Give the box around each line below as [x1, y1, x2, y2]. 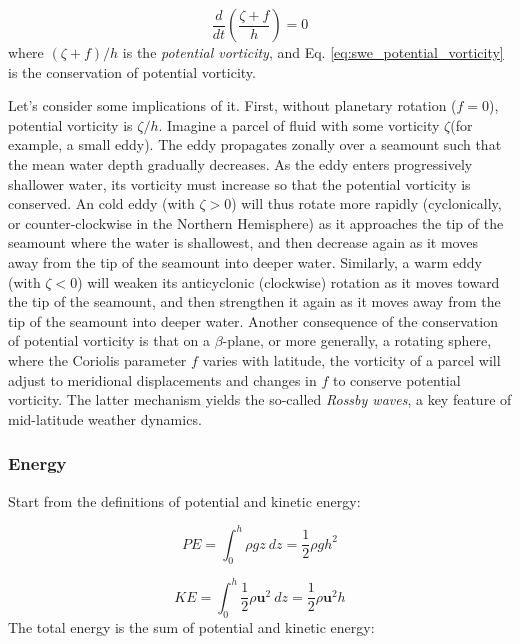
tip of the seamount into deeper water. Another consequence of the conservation [8, 310, 498, 331]
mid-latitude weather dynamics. [8, 408, 202, 429]
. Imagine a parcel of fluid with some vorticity [158, 114, 440, 135]
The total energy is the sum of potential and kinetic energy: [8, 616, 375, 637]
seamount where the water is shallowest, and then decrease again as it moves [8, 232, 478, 253]
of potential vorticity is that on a [8, 330, 210, 351]
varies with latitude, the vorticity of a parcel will [202, 349, 501, 370]
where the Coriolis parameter [8, 349, 187, 370]
